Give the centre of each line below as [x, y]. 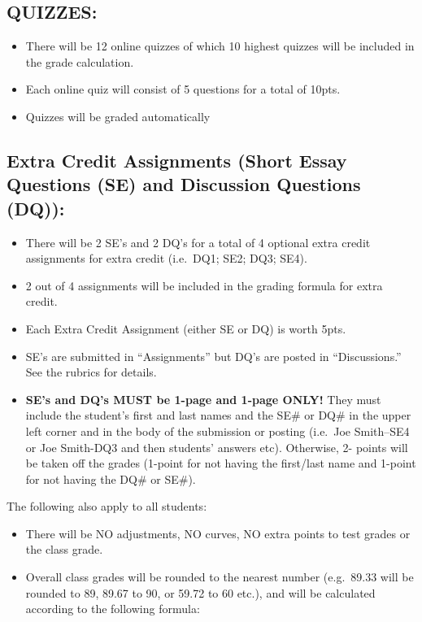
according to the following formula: [113, 609]
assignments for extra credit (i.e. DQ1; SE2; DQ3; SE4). [166, 258]
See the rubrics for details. [91, 372]
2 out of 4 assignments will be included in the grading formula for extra [204, 285]
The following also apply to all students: [107, 506]
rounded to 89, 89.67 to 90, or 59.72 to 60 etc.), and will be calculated [200, 592]
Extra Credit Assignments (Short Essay [177, 160]
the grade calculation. [80, 61]
